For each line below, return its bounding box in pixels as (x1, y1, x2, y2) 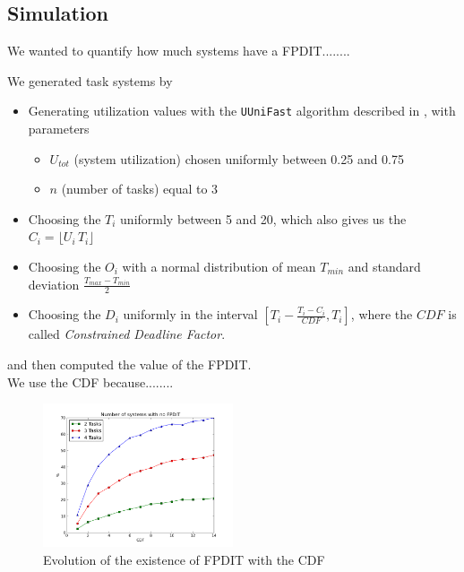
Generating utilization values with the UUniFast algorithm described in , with (28, 101, 456, 120)
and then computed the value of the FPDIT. (7, 355, 252, 374)
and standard (348, 257, 421, 276)
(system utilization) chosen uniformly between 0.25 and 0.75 (73, 149, 405, 168)
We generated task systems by (7, 71, 173, 90)
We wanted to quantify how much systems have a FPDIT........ (7, 41, 350, 60)
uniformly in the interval (123, 305, 258, 324)
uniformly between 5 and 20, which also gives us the (120, 209, 407, 228)
